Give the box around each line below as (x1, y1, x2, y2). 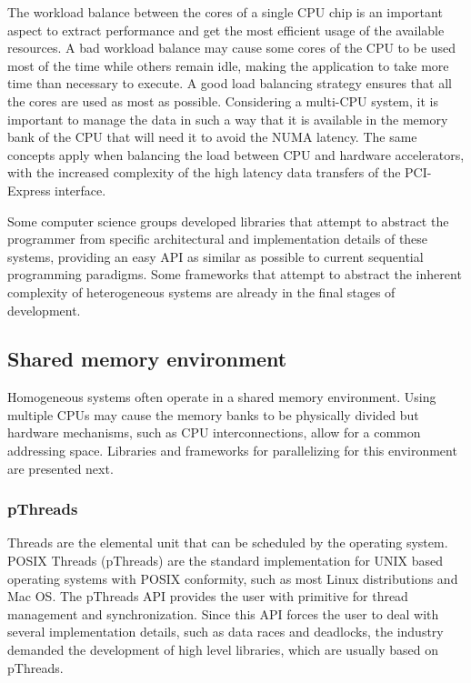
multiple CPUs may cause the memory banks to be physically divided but (7, 405, 419, 424)
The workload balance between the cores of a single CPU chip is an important (7, 3, 443, 21)
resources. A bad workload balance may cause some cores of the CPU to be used (7, 38, 456, 57)
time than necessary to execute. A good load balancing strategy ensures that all (7, 74, 452, 93)
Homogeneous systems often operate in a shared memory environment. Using (7, 387, 436, 407)
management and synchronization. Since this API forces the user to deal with (7, 604, 439, 623)
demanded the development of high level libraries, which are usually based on (7, 640, 439, 659)
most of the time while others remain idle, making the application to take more (7, 55, 449, 75)
